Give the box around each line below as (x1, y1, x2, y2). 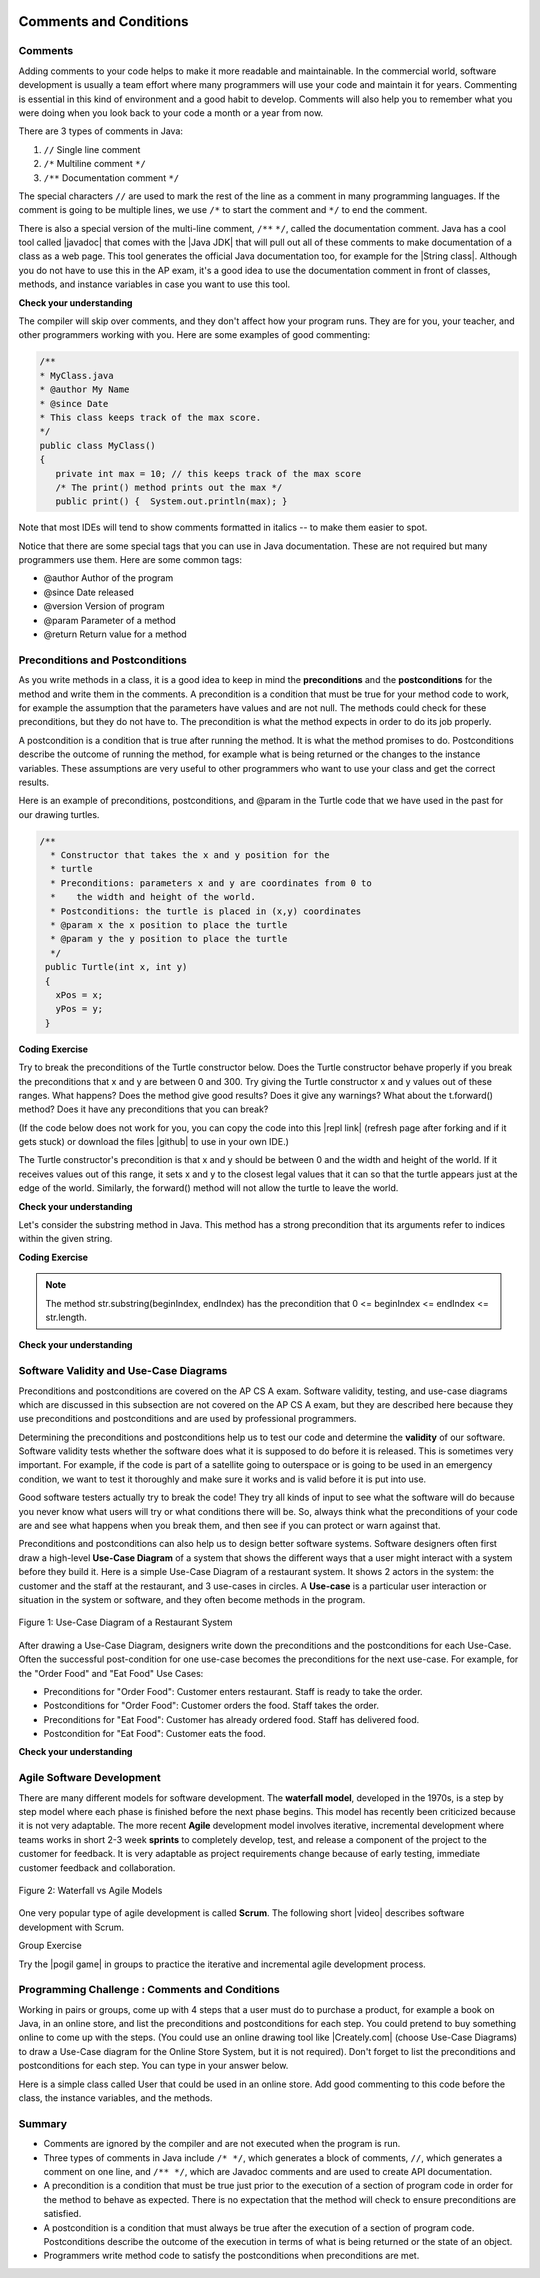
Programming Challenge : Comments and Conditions (18, 1983, 280, 1997)
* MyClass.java (39, 370, 114, 381)
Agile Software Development (18, 1771, 161, 1785)
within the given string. (18, 1233, 113, 1245)
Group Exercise (18, 1940, 82, 1952)
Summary (18, 2116, 68, 2130)
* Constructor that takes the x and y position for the (50, 850, 330, 861)
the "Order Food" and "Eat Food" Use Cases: (18, 1667, 204, 1679)
